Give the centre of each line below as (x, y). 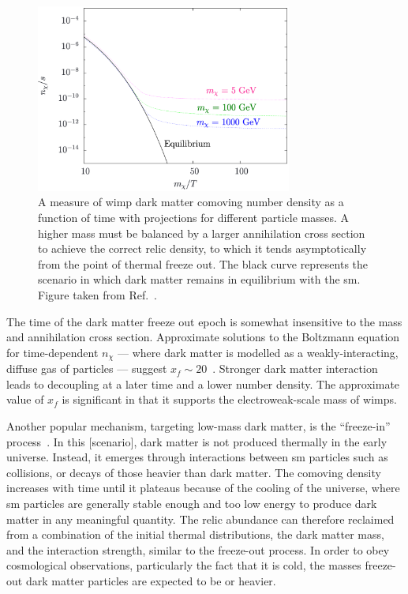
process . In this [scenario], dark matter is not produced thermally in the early (197, 441)
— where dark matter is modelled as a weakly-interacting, (258, 352)
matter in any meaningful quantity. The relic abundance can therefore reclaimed (200, 519)
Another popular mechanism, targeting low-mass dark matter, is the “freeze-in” (198, 426)
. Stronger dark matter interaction (295, 368)
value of (25, 399)
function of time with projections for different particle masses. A (194, 218)
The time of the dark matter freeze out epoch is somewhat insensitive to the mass (204, 321)
